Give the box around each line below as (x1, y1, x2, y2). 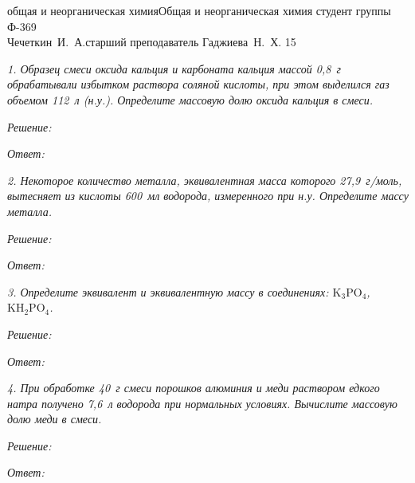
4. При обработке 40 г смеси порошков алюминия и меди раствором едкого (7, 379, 380, 396)
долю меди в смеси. (7, 410, 102, 427)
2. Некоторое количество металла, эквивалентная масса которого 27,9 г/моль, (7, 171, 402, 188)
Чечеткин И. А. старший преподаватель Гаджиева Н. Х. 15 (7, 33, 296, 50)
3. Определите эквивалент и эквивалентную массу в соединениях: (7, 283, 329, 300)
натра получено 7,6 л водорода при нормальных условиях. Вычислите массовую (7, 395, 397, 411)
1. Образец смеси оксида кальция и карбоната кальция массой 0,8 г (7, 60, 341, 77)
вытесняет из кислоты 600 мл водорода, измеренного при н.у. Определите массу (7, 187, 409, 204)
